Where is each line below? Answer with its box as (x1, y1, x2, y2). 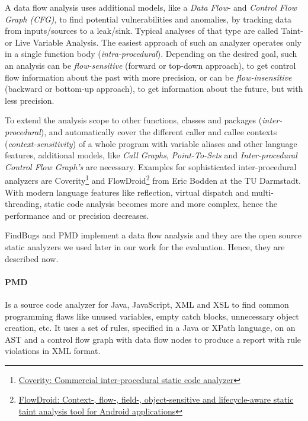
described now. (5, 252, 59, 264)
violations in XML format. (5, 345, 101, 357)
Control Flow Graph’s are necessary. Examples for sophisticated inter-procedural (5, 160, 297, 173)
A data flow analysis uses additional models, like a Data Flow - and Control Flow (5, 1, 297, 13)
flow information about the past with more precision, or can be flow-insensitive (5, 71, 292, 83)
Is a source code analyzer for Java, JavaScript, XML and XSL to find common (5, 298, 289, 310)
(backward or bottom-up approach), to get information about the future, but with (5, 82, 303, 95)
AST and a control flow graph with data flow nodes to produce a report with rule (5, 333, 301, 345)
